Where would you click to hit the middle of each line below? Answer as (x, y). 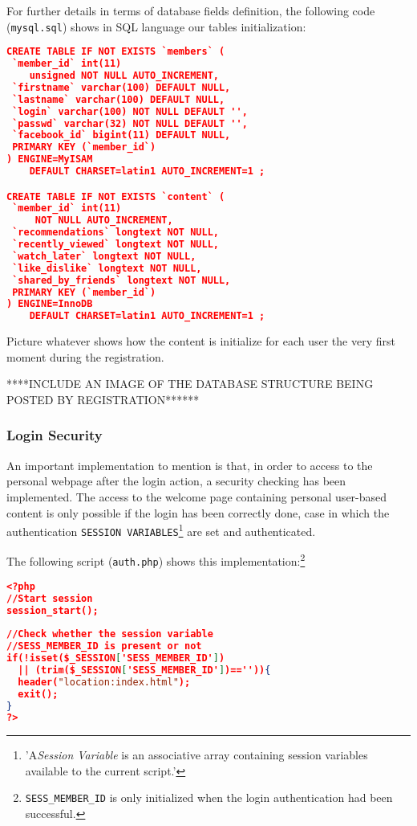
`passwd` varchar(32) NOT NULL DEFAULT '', (130, 123)
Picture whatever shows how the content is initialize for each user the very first (201, 341)
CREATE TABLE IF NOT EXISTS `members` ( (116, 52)
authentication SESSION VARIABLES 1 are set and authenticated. (161, 530)
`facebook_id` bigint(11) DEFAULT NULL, (121, 135)
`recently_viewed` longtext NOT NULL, (115, 245)
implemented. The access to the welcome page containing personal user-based (197, 496)
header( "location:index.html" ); (104, 682)
